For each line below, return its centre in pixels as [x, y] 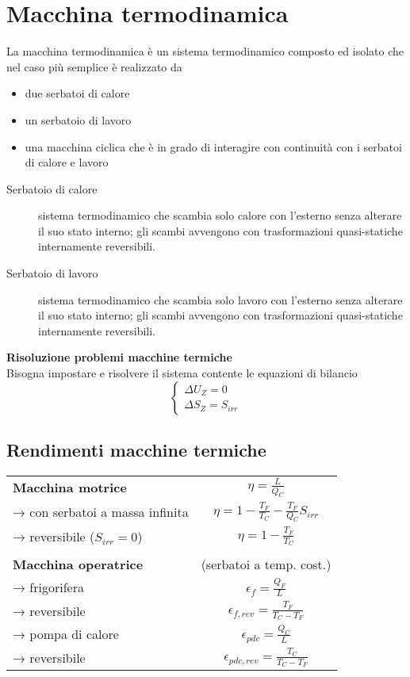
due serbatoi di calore [77, 93]
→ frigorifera [48, 587]
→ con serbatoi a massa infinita [101, 512]
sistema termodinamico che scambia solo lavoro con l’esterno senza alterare [220, 299]
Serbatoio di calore [52, 188]
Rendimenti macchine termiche [136, 450]
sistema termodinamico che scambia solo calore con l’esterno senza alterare [220, 215]
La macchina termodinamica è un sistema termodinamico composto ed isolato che [205, 51]
